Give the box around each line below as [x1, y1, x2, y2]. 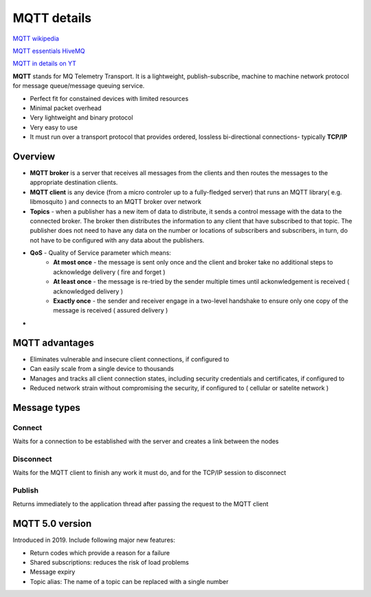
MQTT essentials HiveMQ [12, 47, 85, 55]
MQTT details [12, 10, 92, 25]
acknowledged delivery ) [53, 287, 124, 295]
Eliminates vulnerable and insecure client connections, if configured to [30, 354, 229, 363]
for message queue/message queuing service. [12, 82, 145, 90]
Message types [12, 402, 80, 414]
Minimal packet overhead [30, 104, 102, 112]
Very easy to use [30, 123, 78, 131]
